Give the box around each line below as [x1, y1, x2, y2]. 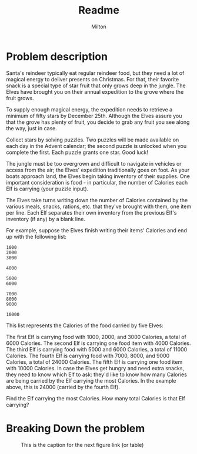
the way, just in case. [6, 124, 58, 131]
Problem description [6, 50, 108, 63]
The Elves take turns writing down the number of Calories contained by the [6, 196, 188, 203]
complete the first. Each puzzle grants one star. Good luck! [6, 149, 149, 156]
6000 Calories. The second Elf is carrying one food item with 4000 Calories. [6, 340, 191, 347]
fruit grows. [6, 94, 34, 101]
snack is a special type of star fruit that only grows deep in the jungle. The [6, 82, 186, 89]
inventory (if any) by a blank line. [6, 215, 85, 222]
